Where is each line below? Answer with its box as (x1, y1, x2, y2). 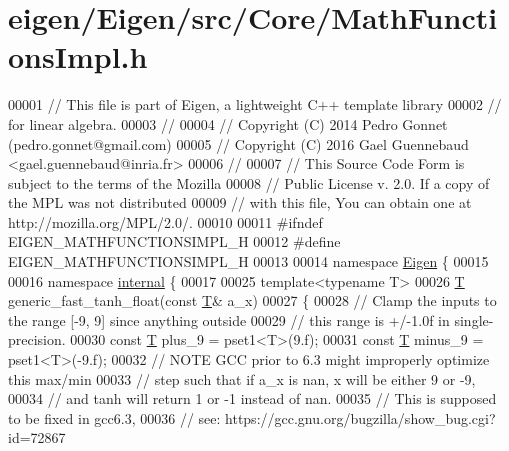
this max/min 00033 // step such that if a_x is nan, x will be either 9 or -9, (8, 368, 476, 389)
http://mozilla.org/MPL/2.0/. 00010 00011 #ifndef (8, 211, 323, 232)
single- (454, 309, 494, 330)
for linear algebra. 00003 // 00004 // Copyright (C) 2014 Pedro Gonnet (8, 113, 448, 134)
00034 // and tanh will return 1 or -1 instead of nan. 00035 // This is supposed (8, 388, 497, 409)
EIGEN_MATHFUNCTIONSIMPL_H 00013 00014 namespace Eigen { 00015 (8, 251, 489, 272)
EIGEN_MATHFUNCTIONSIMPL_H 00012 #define (8, 231, 341, 252)
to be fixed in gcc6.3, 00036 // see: (8, 407, 221, 428)
